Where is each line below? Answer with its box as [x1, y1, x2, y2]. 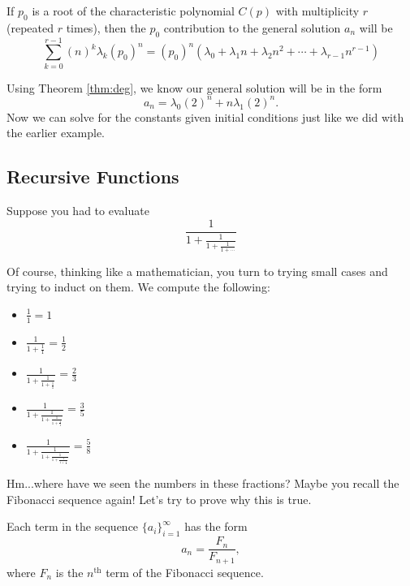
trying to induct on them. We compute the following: [6, 278, 270, 295]
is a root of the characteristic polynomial [32, 2, 235, 19]
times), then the [66, 19, 146, 36]
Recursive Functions [6, 164, 179, 189]
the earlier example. [6, 124, 106, 141]
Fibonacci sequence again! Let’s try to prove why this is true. [6, 490, 312, 507]
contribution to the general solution [163, 19, 341, 36]
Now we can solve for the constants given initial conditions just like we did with [6, 108, 404, 125]
